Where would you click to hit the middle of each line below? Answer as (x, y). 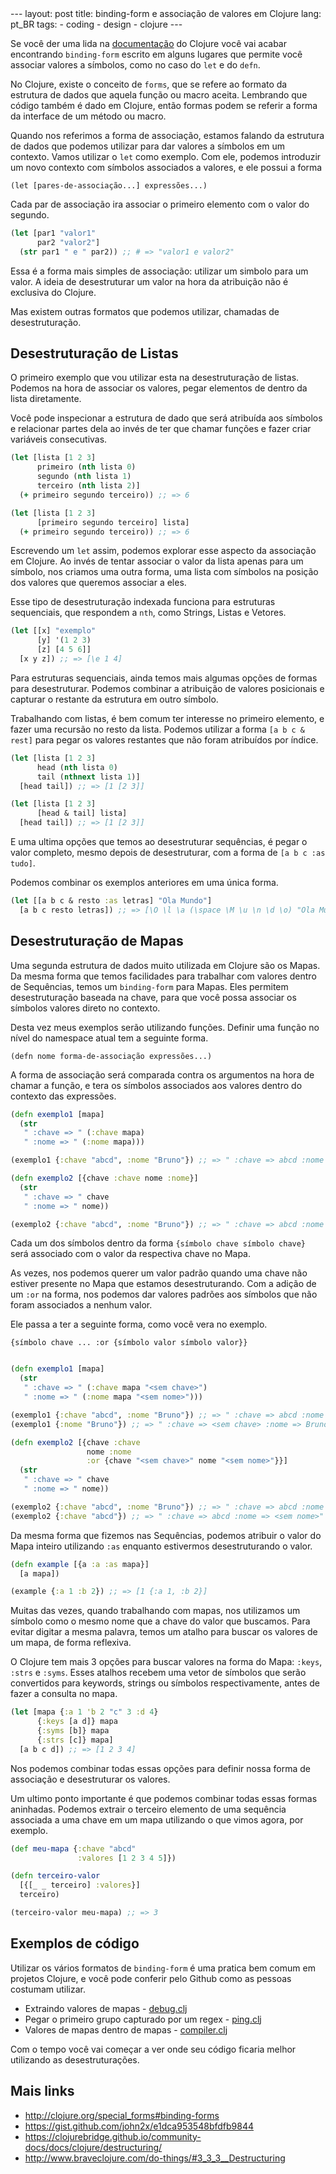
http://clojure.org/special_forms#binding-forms (122, 2115)
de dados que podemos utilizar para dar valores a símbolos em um (147, 146)
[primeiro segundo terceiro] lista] (113, 522)
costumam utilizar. (48, 1989)
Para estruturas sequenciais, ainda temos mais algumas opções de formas (164, 678)
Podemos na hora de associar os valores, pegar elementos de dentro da (159, 388)
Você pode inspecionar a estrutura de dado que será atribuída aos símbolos (166, 418)
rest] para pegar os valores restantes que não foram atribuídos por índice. (164, 739)
